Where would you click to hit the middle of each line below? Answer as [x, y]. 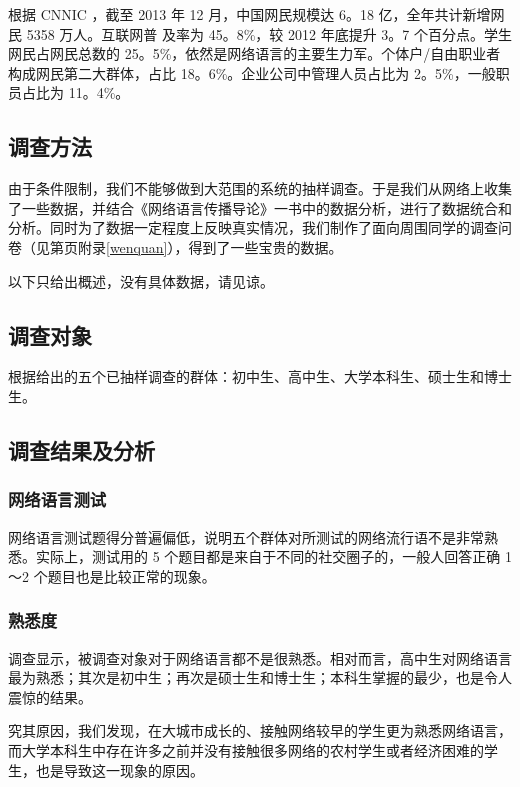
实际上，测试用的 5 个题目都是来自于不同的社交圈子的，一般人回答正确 [268, 556]
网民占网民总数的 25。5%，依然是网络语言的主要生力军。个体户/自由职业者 [254, 53]
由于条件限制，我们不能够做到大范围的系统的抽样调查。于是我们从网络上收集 [260, 188]
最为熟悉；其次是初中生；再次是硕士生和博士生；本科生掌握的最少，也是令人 [260, 677]
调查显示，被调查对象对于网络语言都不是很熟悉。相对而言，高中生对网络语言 [260, 657]
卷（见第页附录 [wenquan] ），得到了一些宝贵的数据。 [175, 246]
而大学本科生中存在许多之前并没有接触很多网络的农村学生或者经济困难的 [246, 749]
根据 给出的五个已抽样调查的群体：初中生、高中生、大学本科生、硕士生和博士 [260, 376]
